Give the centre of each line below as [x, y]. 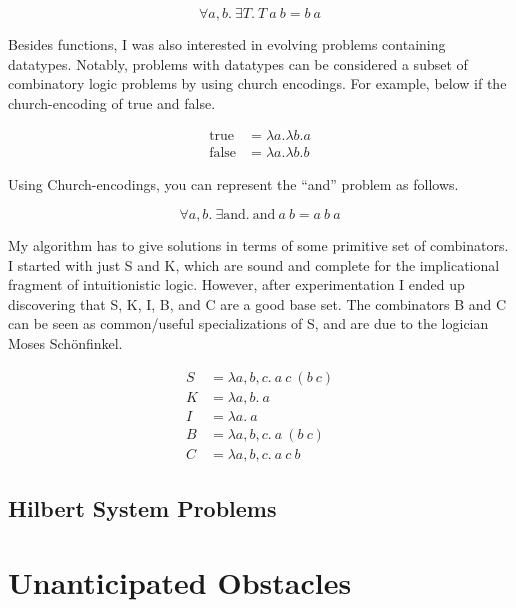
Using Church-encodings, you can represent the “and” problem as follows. [233, 184]
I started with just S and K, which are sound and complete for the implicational [254, 264]
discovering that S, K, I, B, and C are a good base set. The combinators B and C [257, 303]
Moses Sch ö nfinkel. [65, 343]
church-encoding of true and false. [112, 102]
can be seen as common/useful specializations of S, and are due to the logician [248, 323]
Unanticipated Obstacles [180, 581]
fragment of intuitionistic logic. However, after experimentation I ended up [236, 284]
